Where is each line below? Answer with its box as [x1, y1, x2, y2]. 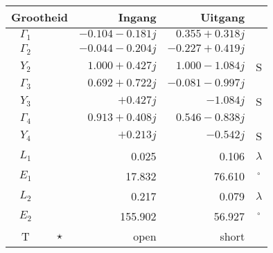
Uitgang [200, 9, 245, 25]
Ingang [118, 9, 157, 25]
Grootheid [11, 9, 69, 25]
